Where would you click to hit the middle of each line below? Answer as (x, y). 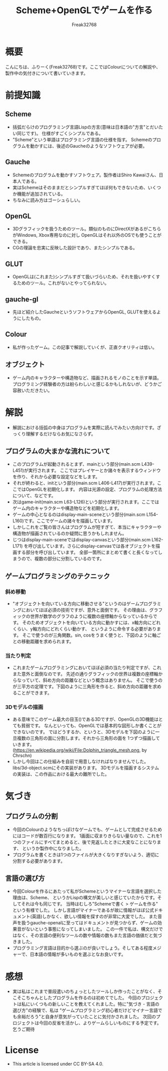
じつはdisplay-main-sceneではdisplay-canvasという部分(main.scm (81, 540)
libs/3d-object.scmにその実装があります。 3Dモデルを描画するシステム (86, 768)
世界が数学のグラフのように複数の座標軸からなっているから (91, 616)
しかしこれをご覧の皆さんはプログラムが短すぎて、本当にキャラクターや (87, 527)
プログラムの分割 (32, 816)
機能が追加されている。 (41, 194)
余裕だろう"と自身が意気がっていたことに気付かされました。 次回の (87, 1017)
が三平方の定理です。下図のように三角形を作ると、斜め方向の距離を (82, 686)
